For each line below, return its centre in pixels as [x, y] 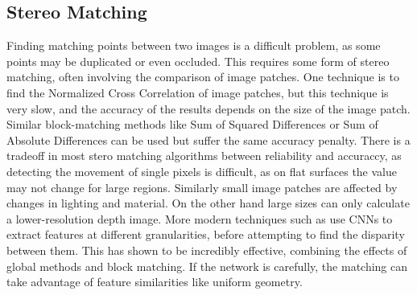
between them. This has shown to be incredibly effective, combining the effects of [207, 250]
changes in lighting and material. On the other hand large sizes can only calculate [208, 203]
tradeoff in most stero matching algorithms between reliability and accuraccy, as [204, 156]
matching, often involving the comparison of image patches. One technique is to [203, 77]
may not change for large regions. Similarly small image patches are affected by [202, 187]
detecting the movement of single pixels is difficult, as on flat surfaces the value [202, 171]
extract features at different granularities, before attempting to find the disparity [206, 234]
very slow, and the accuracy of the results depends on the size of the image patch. [208, 108]
